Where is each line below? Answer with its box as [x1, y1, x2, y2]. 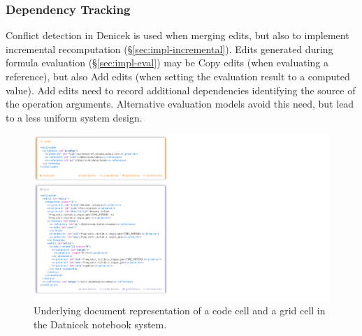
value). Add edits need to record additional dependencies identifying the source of [6, 82, 356, 97]
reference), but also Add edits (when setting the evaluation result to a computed [6, 69, 350, 83]
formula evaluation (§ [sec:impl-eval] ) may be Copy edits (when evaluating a [6, 55, 328, 70]
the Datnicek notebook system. [34, 317, 167, 332]
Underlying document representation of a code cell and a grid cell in [34, 303, 326, 318]
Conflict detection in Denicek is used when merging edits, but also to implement [6, 28, 349, 43]
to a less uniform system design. [6, 110, 143, 124]
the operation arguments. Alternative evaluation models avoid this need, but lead [6, 96, 354, 111]
